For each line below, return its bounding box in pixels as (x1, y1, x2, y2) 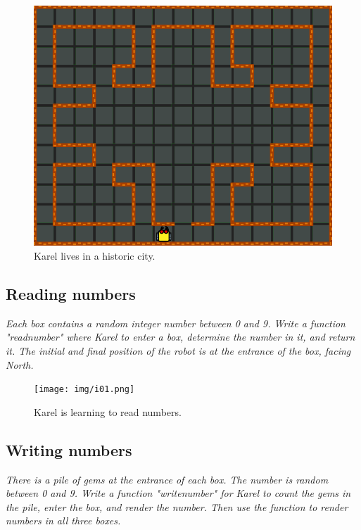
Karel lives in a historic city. (34, 248, 156, 263)
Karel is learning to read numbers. (34, 404, 182, 419)
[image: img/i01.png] (34, 384, 135, 395)
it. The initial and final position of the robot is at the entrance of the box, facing (6, 343, 351, 358)
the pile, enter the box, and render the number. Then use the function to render (6, 499, 348, 514)
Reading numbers (6, 282, 136, 304)
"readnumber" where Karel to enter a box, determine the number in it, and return (6, 329, 355, 344)
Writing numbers (6, 438, 132, 460)
